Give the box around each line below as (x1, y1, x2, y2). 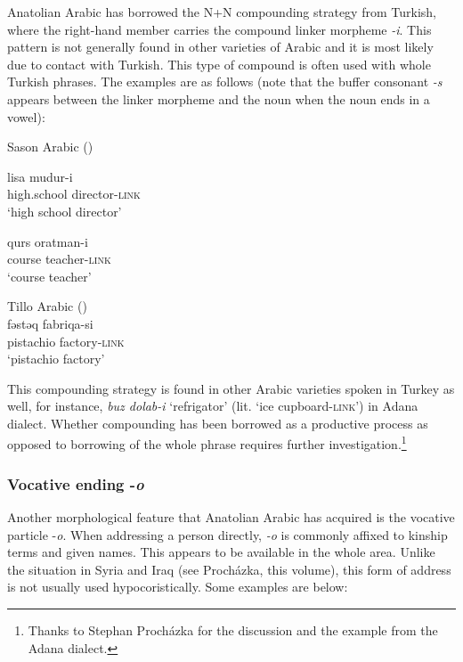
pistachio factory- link (7, 331, 125, 350)
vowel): (7, 107, 45, 126)
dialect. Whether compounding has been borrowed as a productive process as (7, 413, 428, 432)
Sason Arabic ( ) (7, 137, 93, 156)
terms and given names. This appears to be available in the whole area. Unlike (7, 543, 435, 561)
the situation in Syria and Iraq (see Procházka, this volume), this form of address (7, 560, 451, 578)
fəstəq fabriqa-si (7, 314, 93, 332)
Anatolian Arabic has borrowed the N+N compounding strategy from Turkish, (7, 3, 436, 20)
